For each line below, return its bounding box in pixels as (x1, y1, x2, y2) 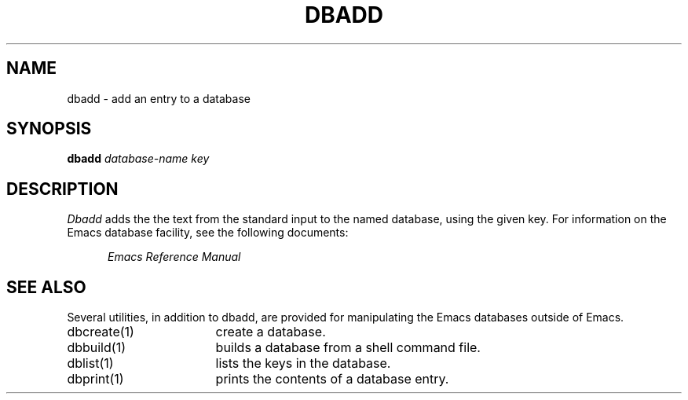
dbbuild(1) (67, 339, 126, 356)
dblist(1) (67, 355, 114, 372)
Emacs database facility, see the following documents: (67, 226, 349, 240)
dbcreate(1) (67, 324, 134, 340)
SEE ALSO (6, 277, 86, 297)
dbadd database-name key (67, 152, 210, 166)
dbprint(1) (67, 371, 124, 387)
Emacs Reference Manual (108, 250, 241, 264)
